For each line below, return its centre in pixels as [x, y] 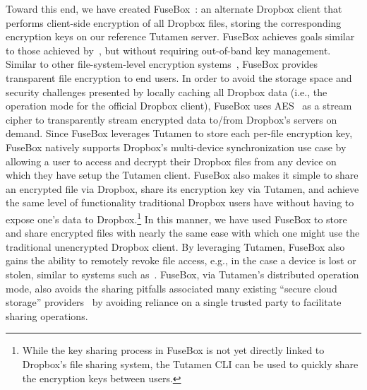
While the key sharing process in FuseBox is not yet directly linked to [173, 350]
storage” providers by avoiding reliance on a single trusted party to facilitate [174, 302]
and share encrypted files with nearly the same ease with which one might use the [183, 233]
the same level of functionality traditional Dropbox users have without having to [180, 202]
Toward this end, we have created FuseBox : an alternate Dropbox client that [174, 8]
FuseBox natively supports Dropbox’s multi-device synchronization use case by [176, 147]
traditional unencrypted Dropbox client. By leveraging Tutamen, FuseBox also [175, 246]
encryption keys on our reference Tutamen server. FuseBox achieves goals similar [180, 36]
